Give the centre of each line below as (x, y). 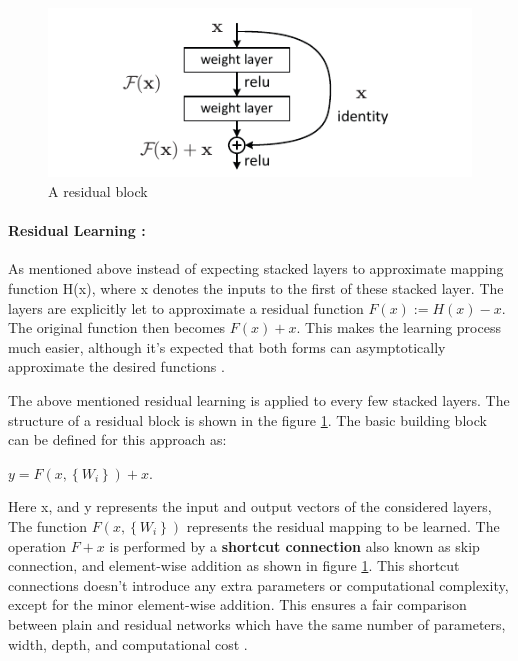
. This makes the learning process (398, 327)
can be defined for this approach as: (117, 439)
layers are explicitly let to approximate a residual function (186, 307)
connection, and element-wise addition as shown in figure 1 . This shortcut (234, 565)
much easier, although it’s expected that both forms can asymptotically (227, 346)
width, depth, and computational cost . (128, 643)
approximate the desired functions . (116, 366)
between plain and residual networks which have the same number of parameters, (257, 623)
